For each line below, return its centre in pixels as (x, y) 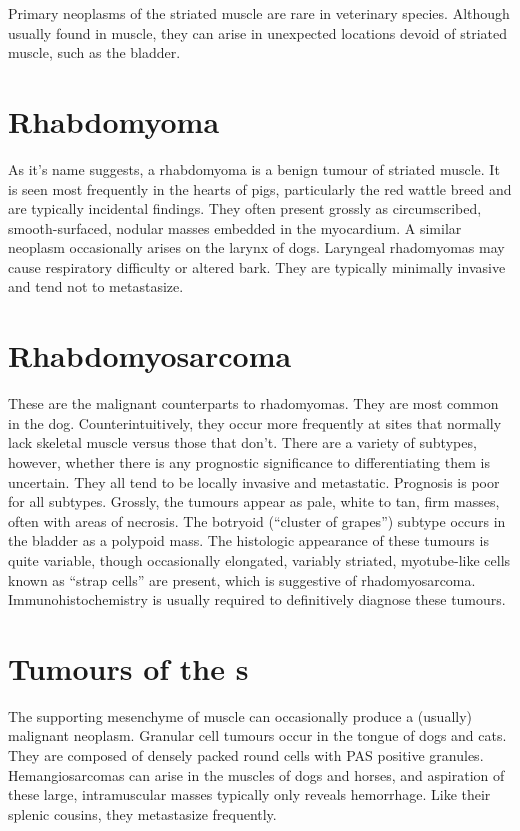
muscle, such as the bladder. (94, 52)
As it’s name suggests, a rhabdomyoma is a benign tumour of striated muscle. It (254, 168)
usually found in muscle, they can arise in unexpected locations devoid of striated (258, 32)
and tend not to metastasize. (96, 286)
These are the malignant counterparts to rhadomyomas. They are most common (253, 403)
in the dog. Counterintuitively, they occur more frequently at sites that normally (255, 422)
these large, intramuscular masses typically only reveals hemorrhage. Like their (249, 794)
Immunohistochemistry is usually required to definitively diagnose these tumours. (257, 599)
